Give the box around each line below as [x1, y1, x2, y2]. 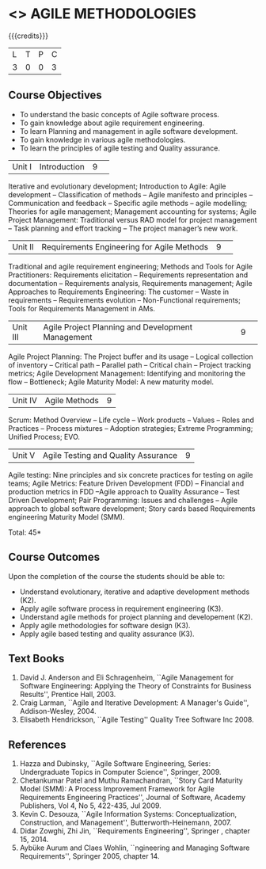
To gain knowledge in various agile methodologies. [19, 135, 186, 144]
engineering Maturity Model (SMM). [8, 512, 125, 521]
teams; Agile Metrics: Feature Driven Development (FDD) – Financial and [8, 478, 245, 488]
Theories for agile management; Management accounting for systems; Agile [8, 207, 257, 216]
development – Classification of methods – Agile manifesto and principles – [8, 189, 253, 199]
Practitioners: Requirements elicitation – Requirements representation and [8, 270, 249, 280]
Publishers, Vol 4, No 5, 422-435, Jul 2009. [19, 801, 162, 810]
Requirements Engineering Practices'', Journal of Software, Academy [19, 793, 246, 802]
